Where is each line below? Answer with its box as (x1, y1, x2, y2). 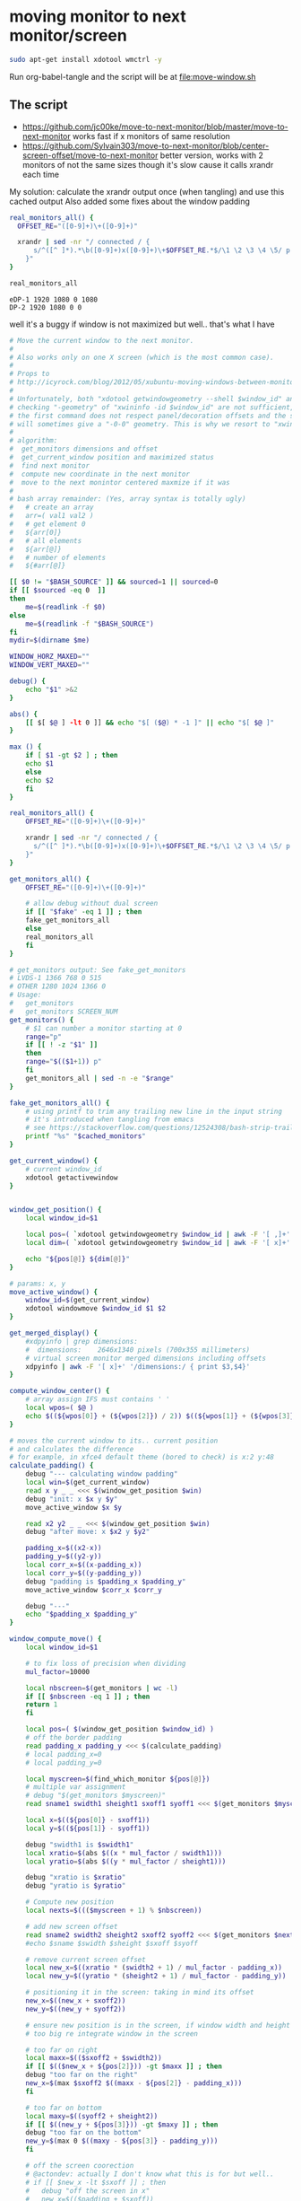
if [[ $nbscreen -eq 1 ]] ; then (25, 1692, 150, 1701)
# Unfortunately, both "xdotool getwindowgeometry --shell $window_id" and (9, 394, 298, 403)
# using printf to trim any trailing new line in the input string (25, 1107, 282, 1116)
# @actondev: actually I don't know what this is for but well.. (25, 2170, 275, 2179)
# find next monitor (9, 460, 90, 470)
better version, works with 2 (159, 150, 264, 161)
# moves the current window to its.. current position (9, 1436, 219, 1445)
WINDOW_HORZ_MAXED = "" (9, 653, 90, 662)
